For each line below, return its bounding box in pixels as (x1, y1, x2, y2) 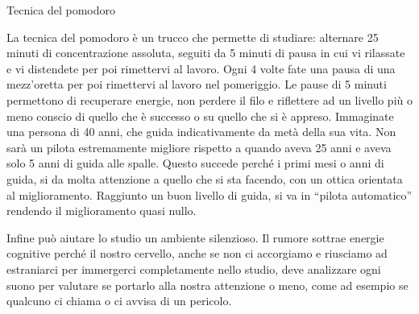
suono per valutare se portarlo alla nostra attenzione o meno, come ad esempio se (6, 276, 409, 293)
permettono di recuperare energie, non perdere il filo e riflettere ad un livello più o (6, 91, 413, 108)
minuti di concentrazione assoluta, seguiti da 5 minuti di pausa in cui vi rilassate (6, 44, 405, 61)
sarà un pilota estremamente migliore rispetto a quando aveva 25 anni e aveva (6, 138, 392, 155)
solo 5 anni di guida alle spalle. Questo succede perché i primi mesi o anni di (6, 155, 384, 171)
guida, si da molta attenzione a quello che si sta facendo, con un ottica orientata (6, 170, 403, 187)
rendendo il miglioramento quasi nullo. (6, 202, 197, 219)
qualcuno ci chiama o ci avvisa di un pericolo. (6, 292, 232, 309)
